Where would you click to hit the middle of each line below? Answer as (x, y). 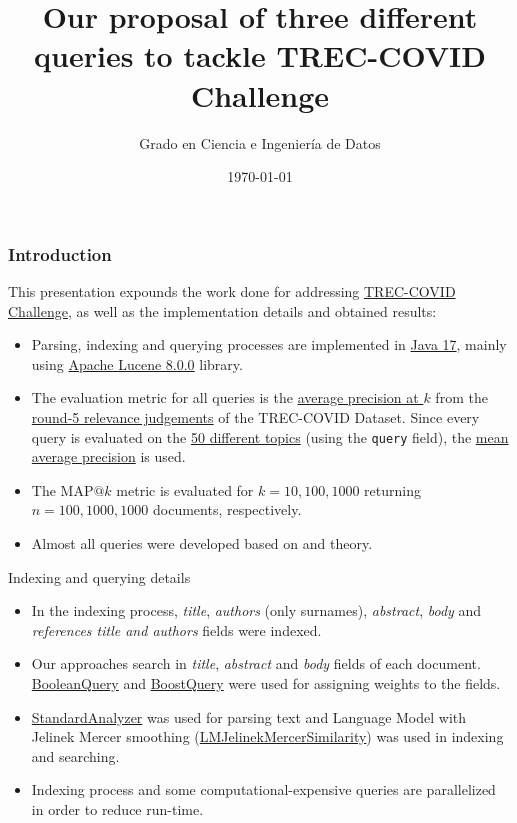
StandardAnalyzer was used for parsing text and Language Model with (249, 716)
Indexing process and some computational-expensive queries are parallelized (263, 789)
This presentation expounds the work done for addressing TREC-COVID (232, 290)
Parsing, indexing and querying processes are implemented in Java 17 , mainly (269, 344)
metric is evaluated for (185, 489)
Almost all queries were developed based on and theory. (202, 542)
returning (392, 489)
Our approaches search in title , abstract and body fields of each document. (256, 663)
